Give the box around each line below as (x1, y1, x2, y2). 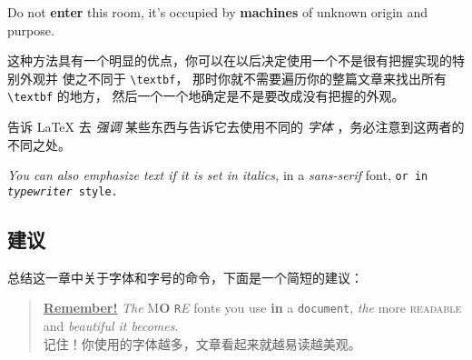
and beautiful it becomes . (43, 316, 179, 335)
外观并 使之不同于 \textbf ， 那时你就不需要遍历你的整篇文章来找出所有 (19, 68, 447, 87)
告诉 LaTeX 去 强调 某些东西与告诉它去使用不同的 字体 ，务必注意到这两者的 (7, 117, 465, 136)
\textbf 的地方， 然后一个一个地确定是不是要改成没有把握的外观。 (7, 86, 405, 105)
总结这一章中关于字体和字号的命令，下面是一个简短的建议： (7, 267, 363, 286)
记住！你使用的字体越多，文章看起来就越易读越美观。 (43, 334, 361, 353)
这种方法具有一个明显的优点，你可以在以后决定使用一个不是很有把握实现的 (7, 51, 452, 70)
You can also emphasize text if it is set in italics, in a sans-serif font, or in (7, 165, 428, 185)
